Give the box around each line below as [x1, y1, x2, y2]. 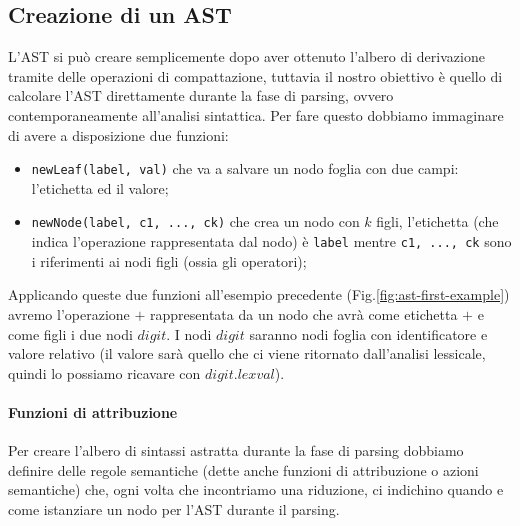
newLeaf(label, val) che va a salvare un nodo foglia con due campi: [31, 158, 459, 179]
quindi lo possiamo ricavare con [8, 362, 201, 383]
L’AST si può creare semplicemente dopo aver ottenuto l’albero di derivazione [8, 46, 485, 67]
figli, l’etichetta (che [376, 211, 499, 232]
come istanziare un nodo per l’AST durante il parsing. [8, 498, 340, 519]
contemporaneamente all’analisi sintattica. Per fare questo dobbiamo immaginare [8, 104, 504, 125]
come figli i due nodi [8, 323, 133, 344]
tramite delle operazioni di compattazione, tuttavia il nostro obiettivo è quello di [8, 65, 503, 86]
